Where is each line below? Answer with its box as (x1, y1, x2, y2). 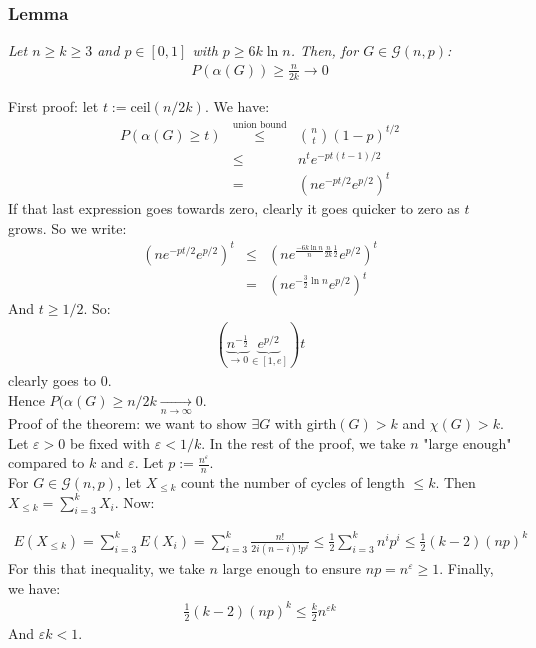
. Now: (114, 491, 155, 512)
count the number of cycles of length (181, 471, 405, 492)
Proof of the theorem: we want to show (8, 412, 247, 433)
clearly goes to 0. (8, 369, 112, 390)
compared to (8, 452, 85, 473)
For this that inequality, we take (8, 558, 205, 579)
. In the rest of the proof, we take (201, 432, 406, 453)
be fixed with (69, 432, 151, 453)
